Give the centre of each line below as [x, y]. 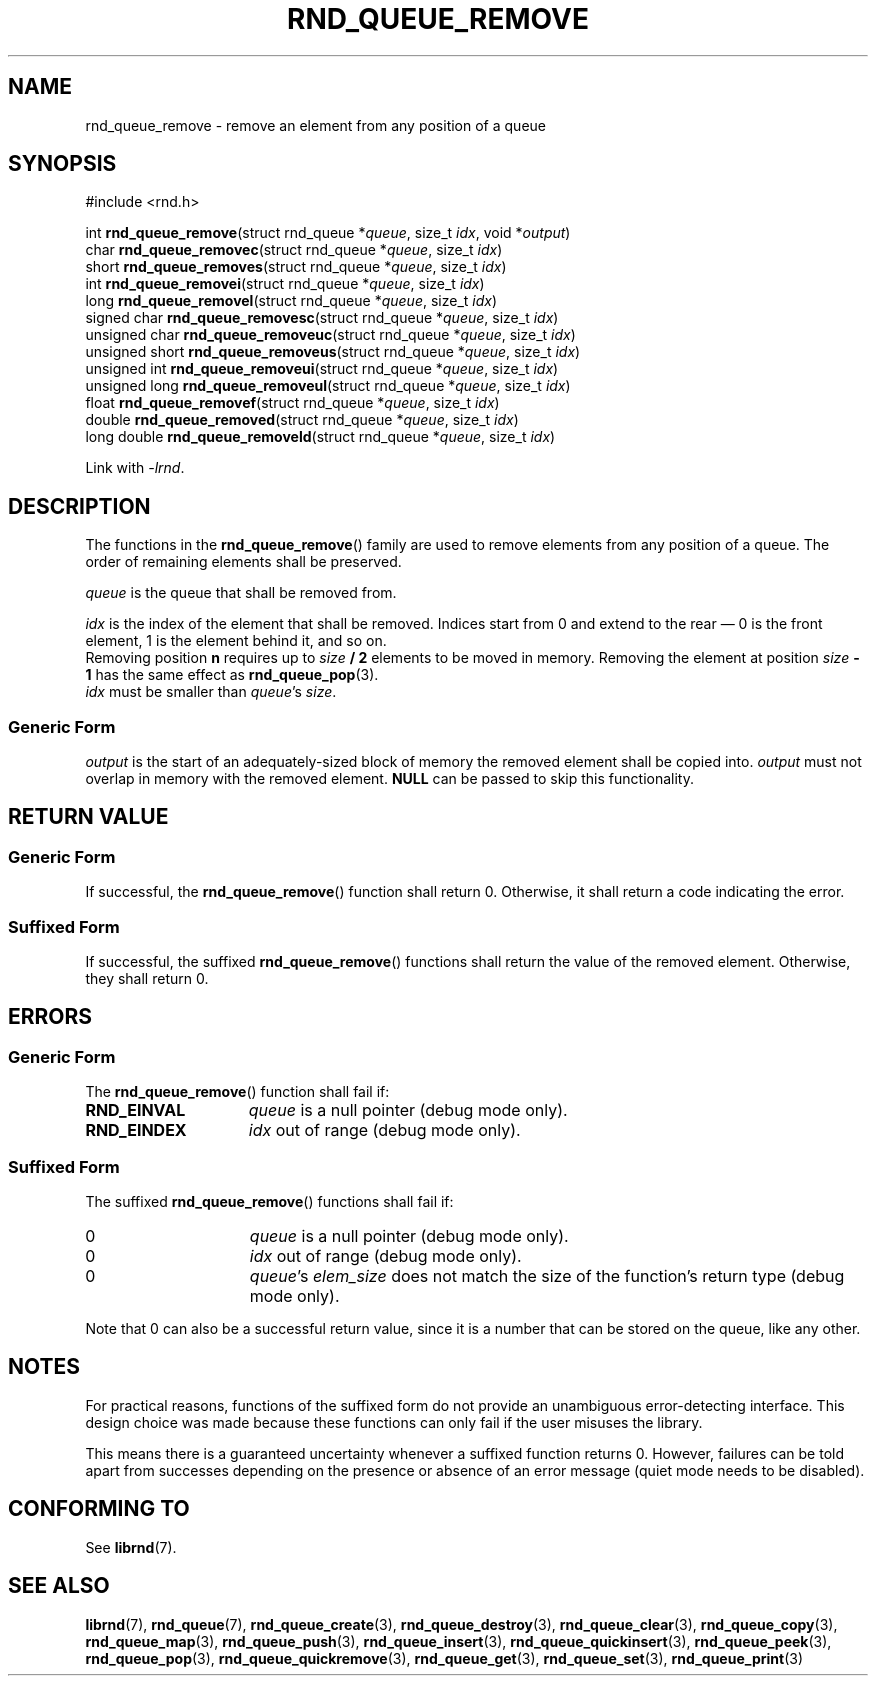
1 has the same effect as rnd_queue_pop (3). [232, 675]
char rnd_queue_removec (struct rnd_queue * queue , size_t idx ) [294, 250]
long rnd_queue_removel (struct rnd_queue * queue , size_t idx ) [291, 301]
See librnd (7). [131, 1547]
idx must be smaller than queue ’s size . [211, 692]
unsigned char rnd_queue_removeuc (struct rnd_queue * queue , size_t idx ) [330, 335]
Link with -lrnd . [135, 468]
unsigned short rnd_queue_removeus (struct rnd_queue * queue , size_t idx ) [333, 352]
